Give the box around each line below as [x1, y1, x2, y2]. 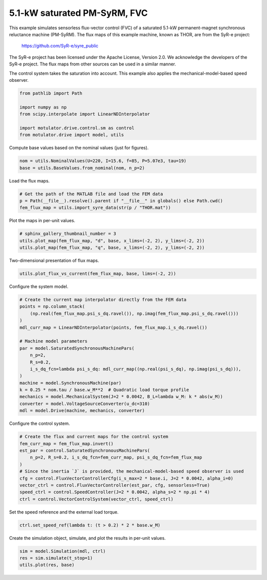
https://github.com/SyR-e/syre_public [21, 43, 99, 49]
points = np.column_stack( [19, 304, 85, 309]
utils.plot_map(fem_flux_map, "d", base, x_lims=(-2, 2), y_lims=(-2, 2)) [19, 238, 205, 243]
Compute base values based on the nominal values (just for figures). [9, 145, 149, 151]
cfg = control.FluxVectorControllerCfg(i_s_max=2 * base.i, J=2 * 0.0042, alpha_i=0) [19, 475, 233, 481]
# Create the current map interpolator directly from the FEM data [19, 297, 187, 302]
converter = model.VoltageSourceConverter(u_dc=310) [19, 401, 150, 406]
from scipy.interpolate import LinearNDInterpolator [19, 112, 150, 117]
